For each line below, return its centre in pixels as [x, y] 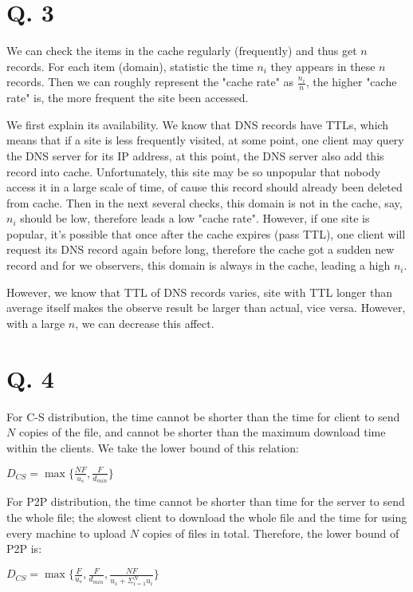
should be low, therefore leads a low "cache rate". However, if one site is [195, 218]
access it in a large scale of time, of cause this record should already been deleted [205, 187]
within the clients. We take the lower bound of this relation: [153, 447]
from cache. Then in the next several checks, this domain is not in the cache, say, [205, 202]
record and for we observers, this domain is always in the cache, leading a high [199, 265]
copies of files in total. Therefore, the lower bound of [271, 533]
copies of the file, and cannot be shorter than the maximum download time [202, 432]
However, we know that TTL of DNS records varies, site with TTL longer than [199, 292]
